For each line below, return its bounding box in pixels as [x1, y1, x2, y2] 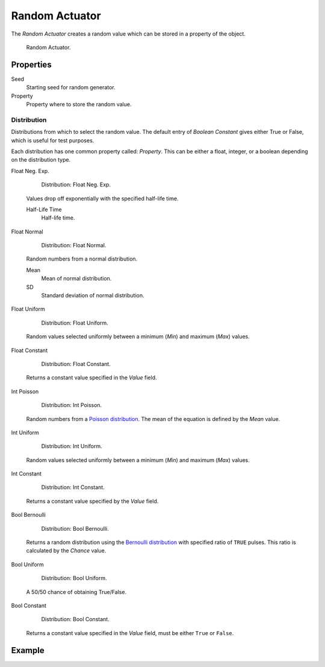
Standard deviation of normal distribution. [41, 292, 144, 299]
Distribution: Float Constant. [41, 360, 111, 367]
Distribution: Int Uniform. [41, 443, 102, 450]
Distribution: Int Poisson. [41, 402, 102, 409]
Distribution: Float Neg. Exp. [41, 181, 111, 188]
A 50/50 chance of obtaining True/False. [26, 588, 126, 595]
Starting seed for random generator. [26, 84, 116, 91]
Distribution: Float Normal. [41, 242, 107, 249]
